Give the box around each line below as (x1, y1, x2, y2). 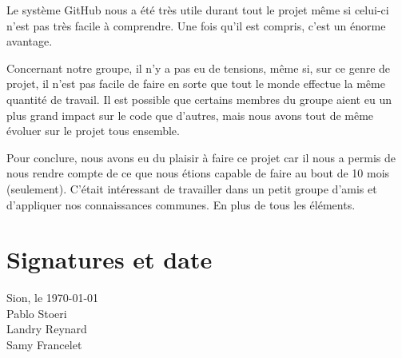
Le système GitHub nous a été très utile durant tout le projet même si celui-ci (6, 2, 389, 18)
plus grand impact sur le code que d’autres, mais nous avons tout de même (6, 106, 374, 123)
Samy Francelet (6, 336, 82, 353)
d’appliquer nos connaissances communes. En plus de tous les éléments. (6, 196, 356, 213)
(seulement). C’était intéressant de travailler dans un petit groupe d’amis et (6, 180, 377, 197)
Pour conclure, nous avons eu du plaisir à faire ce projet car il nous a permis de (6, 149, 396, 165)
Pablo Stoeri (6, 304, 67, 321)
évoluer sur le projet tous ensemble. (6, 122, 180, 139)
